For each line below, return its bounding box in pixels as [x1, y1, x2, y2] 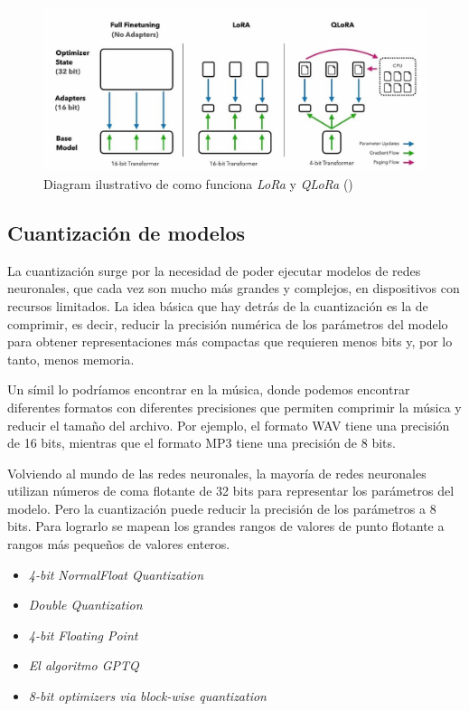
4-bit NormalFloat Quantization [28, 564, 204, 583]
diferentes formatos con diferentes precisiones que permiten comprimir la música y [7, 397, 462, 416]
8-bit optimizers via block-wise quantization [28, 687, 267, 706]
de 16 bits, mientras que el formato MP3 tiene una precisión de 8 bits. [7, 433, 396, 452]
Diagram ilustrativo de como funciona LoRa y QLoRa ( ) [43, 174, 353, 193]
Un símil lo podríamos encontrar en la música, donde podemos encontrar [7, 380, 410, 399]
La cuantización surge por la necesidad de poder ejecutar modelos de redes [7, 261, 421, 280]
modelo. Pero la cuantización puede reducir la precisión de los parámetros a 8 [7, 498, 436, 517]
